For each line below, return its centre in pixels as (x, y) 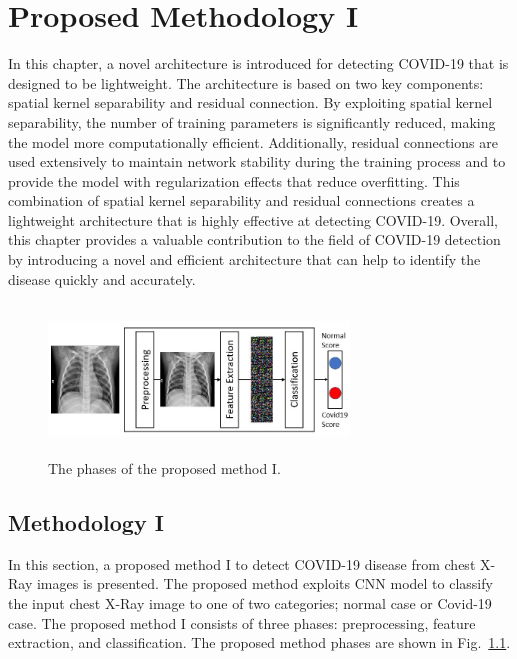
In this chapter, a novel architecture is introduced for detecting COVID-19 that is (258, 63)
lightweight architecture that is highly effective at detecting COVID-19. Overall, (253, 219)
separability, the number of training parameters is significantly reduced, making (252, 121)
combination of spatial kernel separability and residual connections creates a (241, 200)
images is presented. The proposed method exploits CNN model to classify (264, 583)
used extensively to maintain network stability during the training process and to (257, 161)
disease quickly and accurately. (102, 278)
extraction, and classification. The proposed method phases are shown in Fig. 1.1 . (259, 642)
